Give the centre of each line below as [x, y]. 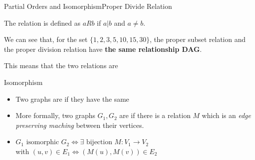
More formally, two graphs [55, 115]
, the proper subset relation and [198, 39]
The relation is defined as [42, 22]
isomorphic [43, 142]
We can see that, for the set [46, 39]
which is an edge [226, 115]
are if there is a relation [155, 115]
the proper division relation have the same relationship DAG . [103, 49]
